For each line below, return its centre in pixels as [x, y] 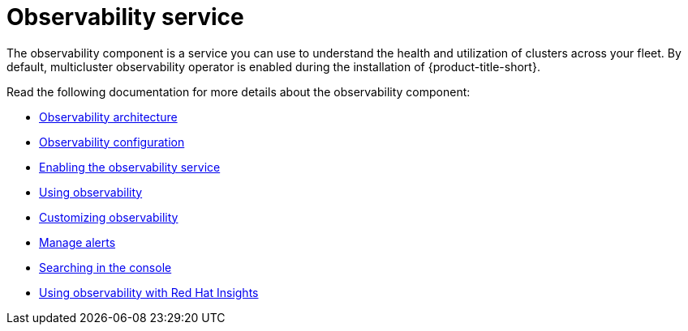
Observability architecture [108, 117]
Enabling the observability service [130, 167]
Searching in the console [105, 267]
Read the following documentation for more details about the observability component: [239, 91]
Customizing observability [109, 217]
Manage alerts [77, 242]
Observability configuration [112, 142]
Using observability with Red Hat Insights [149, 292]
